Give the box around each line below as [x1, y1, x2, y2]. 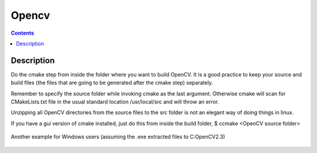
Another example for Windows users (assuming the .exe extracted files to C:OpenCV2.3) [11, 133, 225, 141]
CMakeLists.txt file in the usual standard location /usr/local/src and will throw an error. [11, 98, 220, 105]
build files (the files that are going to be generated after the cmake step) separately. [11, 79, 214, 87]
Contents [11, 29, 35, 36]
